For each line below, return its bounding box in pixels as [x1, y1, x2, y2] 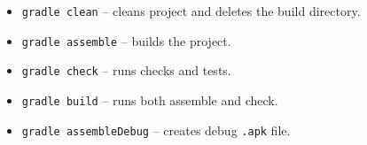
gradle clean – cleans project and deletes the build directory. [21, 2, 361, 19]
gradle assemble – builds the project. [21, 31, 231, 50]
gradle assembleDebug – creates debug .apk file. [21, 120, 291, 139]
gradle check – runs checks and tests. [21, 61, 231, 80]
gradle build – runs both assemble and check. [21, 90, 278, 109]
